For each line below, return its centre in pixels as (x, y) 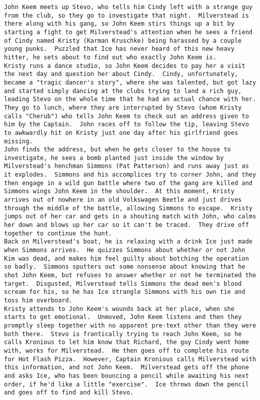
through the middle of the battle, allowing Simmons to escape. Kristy (128, 208)
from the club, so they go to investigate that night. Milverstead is (126, 15)
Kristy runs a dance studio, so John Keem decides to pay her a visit (125, 66)
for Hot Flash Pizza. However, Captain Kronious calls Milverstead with (130, 359)
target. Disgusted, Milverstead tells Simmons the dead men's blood (123, 284)
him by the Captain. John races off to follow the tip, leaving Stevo (126, 125)
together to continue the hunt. (58, 233)
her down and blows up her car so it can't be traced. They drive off (126, 225)
